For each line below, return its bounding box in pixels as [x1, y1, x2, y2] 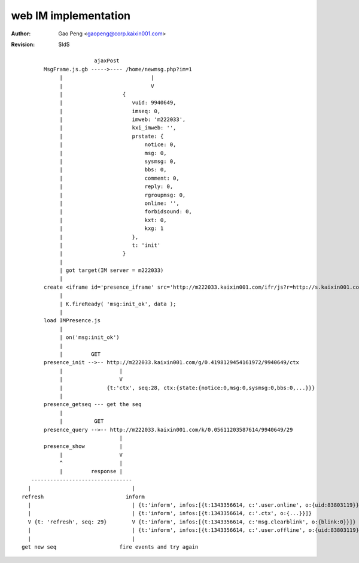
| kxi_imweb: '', [59, 125, 177, 131]
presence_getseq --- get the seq [44, 401, 142, 408]
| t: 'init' [59, 241, 161, 249]
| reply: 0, [59, 183, 174, 190]
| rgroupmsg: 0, [59, 192, 186, 198]
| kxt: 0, [59, 216, 167, 223]
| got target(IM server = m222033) [59, 267, 164, 274]
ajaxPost [93, 57, 120, 64]
